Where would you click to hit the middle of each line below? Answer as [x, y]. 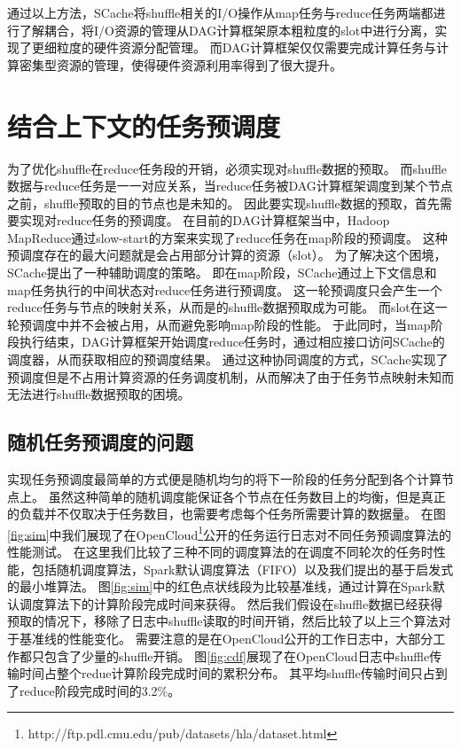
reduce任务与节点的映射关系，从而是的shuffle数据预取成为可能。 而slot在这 [221, 307]
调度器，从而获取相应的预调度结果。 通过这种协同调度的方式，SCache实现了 [228, 359]
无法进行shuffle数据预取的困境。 [99, 394]
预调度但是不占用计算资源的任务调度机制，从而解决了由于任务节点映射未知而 [230, 376]
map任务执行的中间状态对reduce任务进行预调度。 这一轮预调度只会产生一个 [225, 289]
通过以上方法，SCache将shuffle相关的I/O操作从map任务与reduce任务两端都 [220, 12]
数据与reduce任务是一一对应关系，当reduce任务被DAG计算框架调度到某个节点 [230, 186]
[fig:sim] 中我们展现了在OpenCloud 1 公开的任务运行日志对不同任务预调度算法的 [230, 533]
